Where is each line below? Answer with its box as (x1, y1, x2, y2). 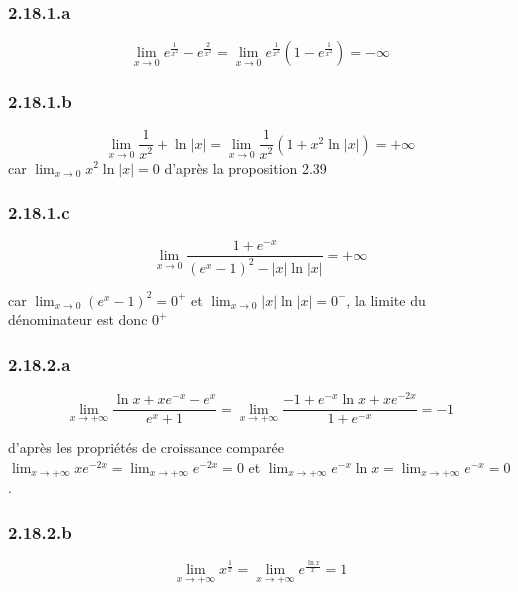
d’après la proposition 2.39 (164, 157, 327, 178)
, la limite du (346, 289, 426, 310)
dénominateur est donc (8, 309, 148, 330)
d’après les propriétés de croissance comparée (8, 437, 284, 458)
